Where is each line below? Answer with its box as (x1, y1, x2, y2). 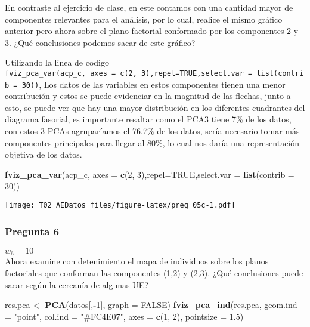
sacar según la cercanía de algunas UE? (5, 278, 148, 291)
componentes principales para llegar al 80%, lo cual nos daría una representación (5, 136, 300, 149)
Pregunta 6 (5, 223, 60, 238)
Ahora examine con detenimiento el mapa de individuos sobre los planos (5, 255, 269, 267)
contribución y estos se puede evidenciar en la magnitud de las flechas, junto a (5, 90, 291, 102)
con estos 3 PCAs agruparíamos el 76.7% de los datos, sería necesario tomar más (5, 125, 300, 137)
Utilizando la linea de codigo (5, 56, 110, 69)
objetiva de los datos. (5, 148, 82, 161)
